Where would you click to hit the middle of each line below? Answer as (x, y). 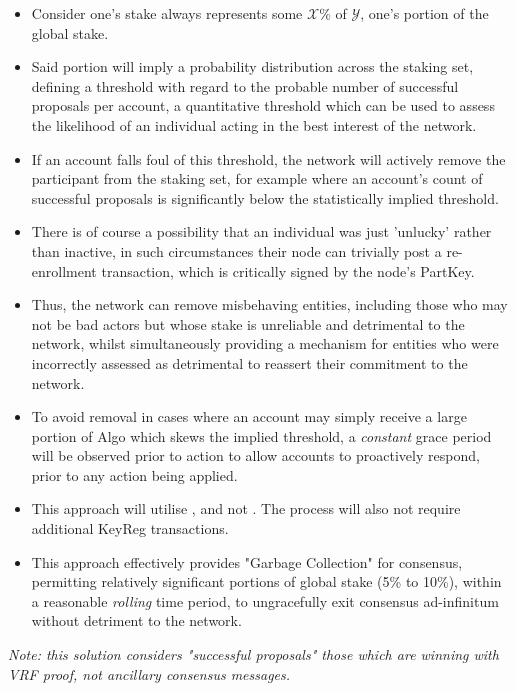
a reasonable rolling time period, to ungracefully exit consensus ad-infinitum (265, 600)
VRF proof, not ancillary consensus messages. (149, 673)
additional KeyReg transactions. (130, 528)
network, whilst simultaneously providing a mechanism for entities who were (265, 343)
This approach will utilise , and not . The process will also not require (246, 508)
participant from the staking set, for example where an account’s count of (257, 178)
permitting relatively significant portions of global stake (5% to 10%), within (266, 581)
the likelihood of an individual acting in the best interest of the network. (254, 124)
